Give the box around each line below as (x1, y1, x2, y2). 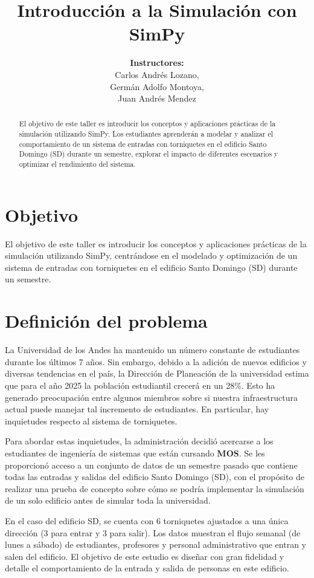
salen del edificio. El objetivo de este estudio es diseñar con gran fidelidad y (5, 550, 284, 562)
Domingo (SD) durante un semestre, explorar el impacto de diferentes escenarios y (19, 149, 278, 159)
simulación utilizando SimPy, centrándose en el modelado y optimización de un (5, 249, 298, 262)
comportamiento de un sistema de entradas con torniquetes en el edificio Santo (19, 138, 267, 149)
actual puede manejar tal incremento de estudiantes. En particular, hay (5, 403, 269, 415)
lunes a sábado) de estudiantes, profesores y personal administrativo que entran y (5, 538, 306, 551)
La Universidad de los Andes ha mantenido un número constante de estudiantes (5, 343, 300, 356)
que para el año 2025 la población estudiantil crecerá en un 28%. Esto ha (5, 378, 275, 391)
